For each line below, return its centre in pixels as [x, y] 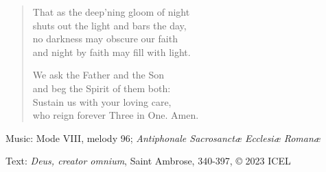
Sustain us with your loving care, [102, 101]
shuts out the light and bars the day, [109, 25]
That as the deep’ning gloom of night [111, 12]
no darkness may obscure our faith [105, 39]
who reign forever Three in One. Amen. [116, 115]
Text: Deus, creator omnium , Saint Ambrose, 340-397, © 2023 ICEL [148, 161]
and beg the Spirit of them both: [102, 88]
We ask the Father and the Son [98, 75]
